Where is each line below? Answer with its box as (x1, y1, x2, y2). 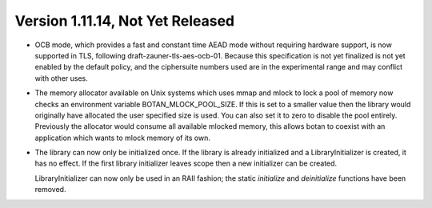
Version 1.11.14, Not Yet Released (14, 12, 235, 30)
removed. (34, 185, 66, 194)
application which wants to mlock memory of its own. (34, 133, 211, 142)
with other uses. (34, 73, 88, 83)
